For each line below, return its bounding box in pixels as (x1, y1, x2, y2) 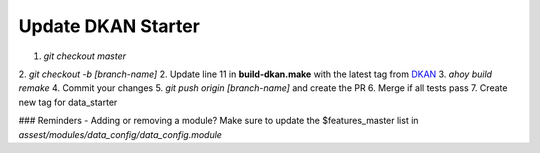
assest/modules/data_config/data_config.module (18, 128, 222, 140)
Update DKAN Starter (18, 15, 200, 37)
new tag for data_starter (18, 96, 118, 108)
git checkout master (43, 50, 127, 62)
